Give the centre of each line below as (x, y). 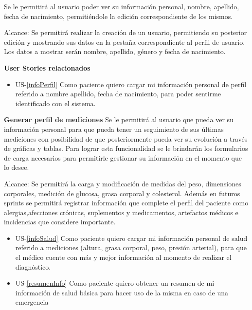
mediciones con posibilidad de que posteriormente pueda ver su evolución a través (126, 138)
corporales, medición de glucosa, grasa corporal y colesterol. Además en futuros (122, 193)
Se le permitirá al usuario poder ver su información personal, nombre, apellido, (122, 6)
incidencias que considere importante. (60, 222)
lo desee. (17, 167)
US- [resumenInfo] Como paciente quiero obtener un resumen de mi (115, 283)
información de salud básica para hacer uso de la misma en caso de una (122, 292)
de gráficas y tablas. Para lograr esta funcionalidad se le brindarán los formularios (126, 148)
